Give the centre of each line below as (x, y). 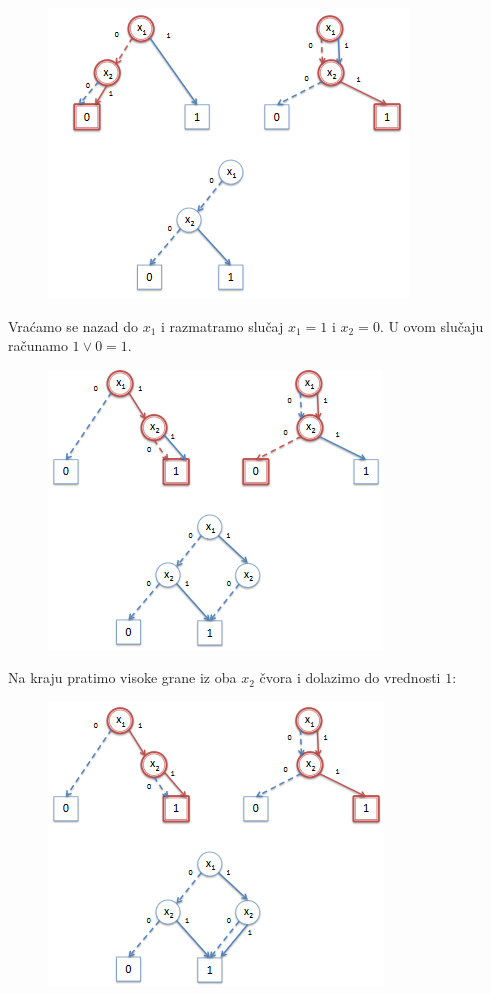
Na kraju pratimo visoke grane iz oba (122, 677)
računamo (38, 345)
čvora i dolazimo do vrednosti (350, 677)
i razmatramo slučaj (222, 325)
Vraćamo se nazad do (73, 325)
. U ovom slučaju (431, 325)
